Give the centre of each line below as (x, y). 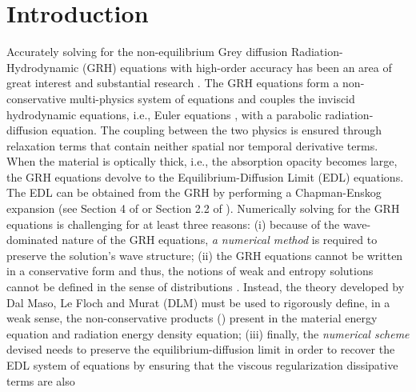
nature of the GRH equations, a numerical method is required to (220, 240)
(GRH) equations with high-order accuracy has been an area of (237, 67)
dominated (32, 240)
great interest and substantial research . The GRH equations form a (173, 83)
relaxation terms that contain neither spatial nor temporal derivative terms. (192, 145)
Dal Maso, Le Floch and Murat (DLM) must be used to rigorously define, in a (198, 302)
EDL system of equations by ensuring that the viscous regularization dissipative (202, 365)
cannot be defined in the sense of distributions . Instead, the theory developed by (206, 287)
